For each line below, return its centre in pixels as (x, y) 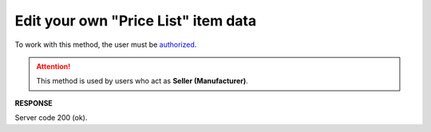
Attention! (53, 66)
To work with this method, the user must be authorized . (106, 45)
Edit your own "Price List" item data (136, 21)
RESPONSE (34, 103)
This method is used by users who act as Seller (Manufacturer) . (142, 81)
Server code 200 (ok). (51, 118)
